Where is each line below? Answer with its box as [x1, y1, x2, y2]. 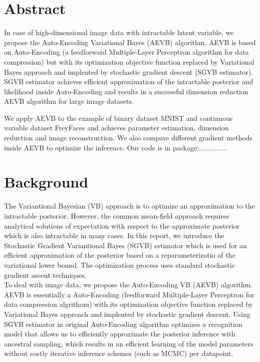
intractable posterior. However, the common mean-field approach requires [4, 210, 229, 221]
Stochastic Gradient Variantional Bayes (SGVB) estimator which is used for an [4, 240, 247, 250]
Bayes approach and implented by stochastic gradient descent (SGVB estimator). [4, 66, 253, 77]
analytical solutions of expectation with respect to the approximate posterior [4, 220, 240, 231]
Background [4, 171, 89, 192]
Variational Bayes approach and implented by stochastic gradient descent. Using [4, 308, 250, 319]
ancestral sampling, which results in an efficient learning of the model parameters [4, 338, 253, 348]
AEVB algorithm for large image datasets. [4, 96, 134, 106]
